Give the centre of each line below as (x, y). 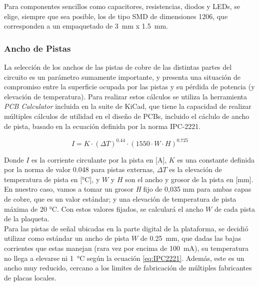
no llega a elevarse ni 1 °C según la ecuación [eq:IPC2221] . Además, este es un (124, 258)
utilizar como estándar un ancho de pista (67, 238)
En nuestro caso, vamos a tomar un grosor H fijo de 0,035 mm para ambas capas (128, 189)
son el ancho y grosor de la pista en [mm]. (189, 179)
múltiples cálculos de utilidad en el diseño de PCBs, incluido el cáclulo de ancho (127, 116)
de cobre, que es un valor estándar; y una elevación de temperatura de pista (120, 199)
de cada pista (234, 208)
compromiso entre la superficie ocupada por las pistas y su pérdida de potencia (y (129, 87)
